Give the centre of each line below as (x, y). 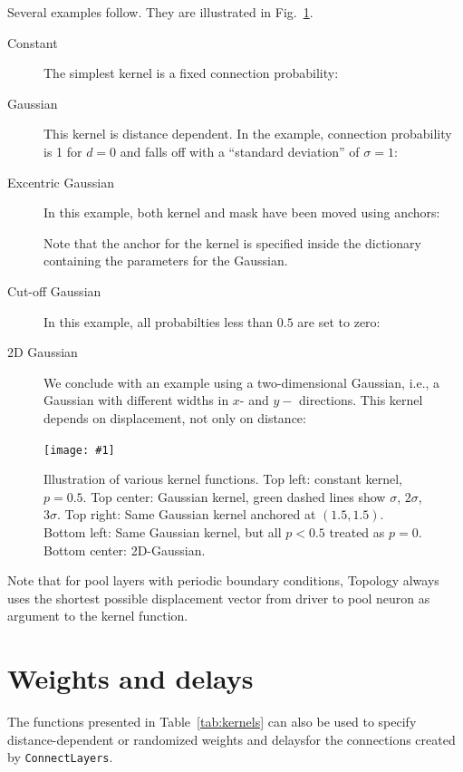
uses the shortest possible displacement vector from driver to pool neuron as (219, 598)
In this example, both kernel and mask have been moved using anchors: (242, 212)
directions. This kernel (361, 400)
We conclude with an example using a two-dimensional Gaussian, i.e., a (242, 382)
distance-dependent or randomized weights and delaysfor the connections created (231, 739)
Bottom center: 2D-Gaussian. (125, 550)
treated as (357, 531)
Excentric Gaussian (61, 182)
